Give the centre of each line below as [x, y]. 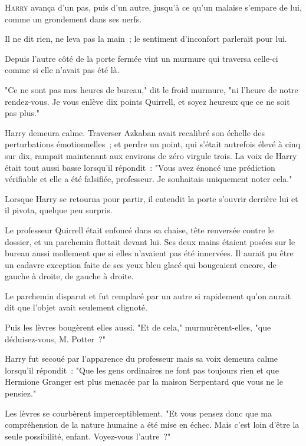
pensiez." [21, 393]
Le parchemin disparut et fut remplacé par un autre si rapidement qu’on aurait [148, 295]
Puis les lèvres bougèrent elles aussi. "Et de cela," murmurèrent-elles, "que [138, 327]
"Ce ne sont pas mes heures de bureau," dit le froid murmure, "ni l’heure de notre [152, 89]
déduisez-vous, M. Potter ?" [55, 338]
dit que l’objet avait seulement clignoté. [76, 307]
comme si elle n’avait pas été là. [62, 70]
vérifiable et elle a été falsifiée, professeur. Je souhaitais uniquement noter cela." [149, 179]
